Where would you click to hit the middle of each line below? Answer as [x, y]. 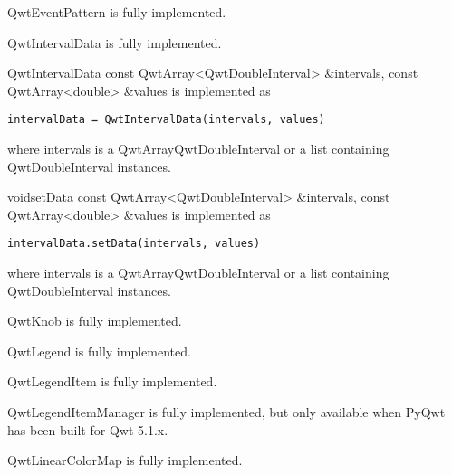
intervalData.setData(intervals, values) [134, 244]
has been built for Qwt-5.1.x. [88, 429]
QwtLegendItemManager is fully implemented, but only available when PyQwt [226, 412]
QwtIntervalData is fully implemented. [115, 42]
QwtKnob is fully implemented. [95, 321]
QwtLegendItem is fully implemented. [112, 381]
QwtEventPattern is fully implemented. [117, 12]
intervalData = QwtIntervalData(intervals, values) [166, 120]
